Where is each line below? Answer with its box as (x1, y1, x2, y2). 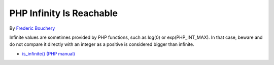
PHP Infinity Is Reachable (9, 8, 118, 19)
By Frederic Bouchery (9, 25, 55, 31)
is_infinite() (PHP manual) (22, 50, 76, 56)
